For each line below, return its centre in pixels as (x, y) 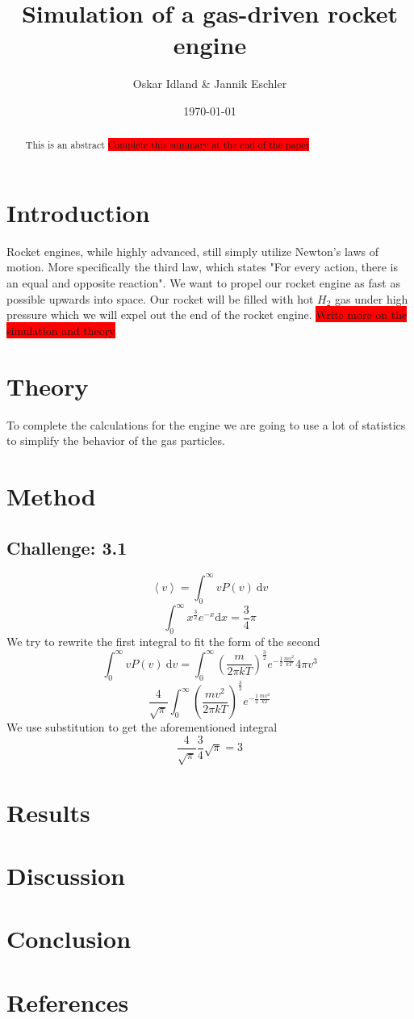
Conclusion (69, 939)
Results (48, 812)
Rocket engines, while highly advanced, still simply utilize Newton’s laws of (193, 251)
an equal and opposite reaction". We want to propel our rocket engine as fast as (203, 283)
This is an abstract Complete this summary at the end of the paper (167, 145)
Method (51, 495)
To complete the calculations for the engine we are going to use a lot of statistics (206, 424)
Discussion (66, 876)
